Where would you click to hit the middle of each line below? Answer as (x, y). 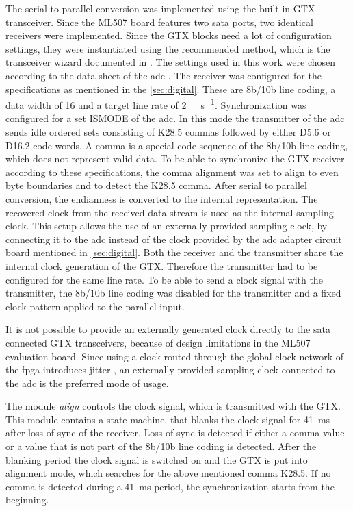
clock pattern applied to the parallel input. (95, 306)
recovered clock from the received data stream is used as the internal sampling (170, 212)
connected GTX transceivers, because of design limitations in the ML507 (158, 342)
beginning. (27, 500)
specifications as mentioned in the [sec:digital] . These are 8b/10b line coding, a (171, 89)
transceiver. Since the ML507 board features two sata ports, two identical (159, 22)
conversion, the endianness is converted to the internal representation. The (162, 198)
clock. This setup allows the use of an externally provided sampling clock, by (167, 226)
